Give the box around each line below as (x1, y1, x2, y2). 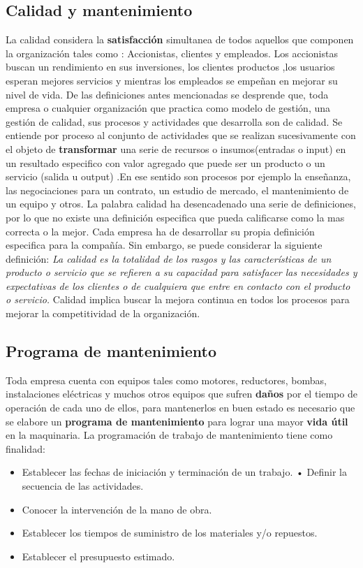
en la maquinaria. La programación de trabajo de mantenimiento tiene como (6, 428, 333, 442)
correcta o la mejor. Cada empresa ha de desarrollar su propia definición (6, 224, 315, 238)
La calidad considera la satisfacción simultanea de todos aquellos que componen (6, 32, 354, 47)
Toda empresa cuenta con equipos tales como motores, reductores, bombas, (6, 372, 327, 387)
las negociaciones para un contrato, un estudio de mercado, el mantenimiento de (6, 182, 349, 197)
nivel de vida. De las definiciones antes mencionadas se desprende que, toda (6, 87, 329, 101)
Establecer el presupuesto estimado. (22, 548, 175, 563)
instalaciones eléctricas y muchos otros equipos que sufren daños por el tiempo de (6, 386, 357, 401)
